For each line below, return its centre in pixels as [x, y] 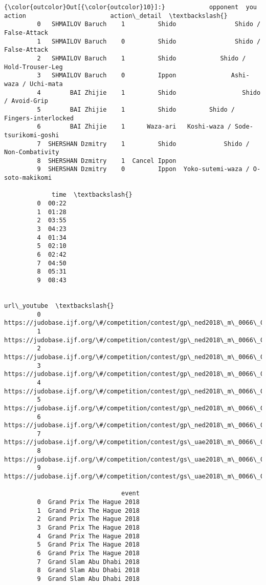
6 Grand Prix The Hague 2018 [88, 553]
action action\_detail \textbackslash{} [116, 16]
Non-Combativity [32, 152]
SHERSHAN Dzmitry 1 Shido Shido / [149, 144]
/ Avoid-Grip [26, 101]
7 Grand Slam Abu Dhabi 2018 [88, 562]
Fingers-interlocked [39, 118]
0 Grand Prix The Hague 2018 [88, 502]
